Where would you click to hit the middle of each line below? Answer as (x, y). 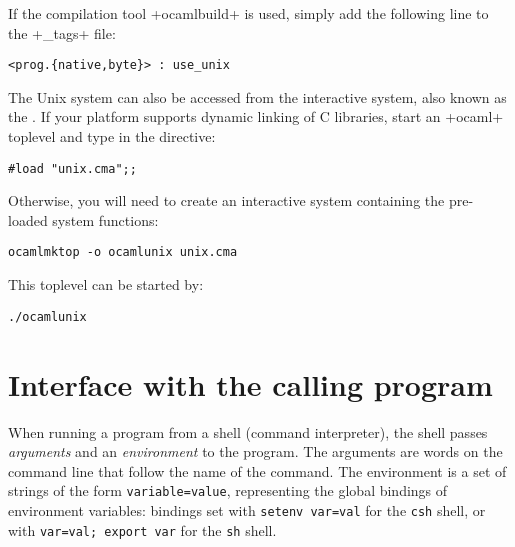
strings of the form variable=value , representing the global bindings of (228, 490)
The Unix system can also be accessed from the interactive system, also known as (257, 96)
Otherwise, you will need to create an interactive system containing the (226, 200)
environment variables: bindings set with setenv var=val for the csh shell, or (247, 509)
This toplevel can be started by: (106, 284)
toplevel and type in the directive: (112, 136)
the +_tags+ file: (62, 32)
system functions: (105, 219)
